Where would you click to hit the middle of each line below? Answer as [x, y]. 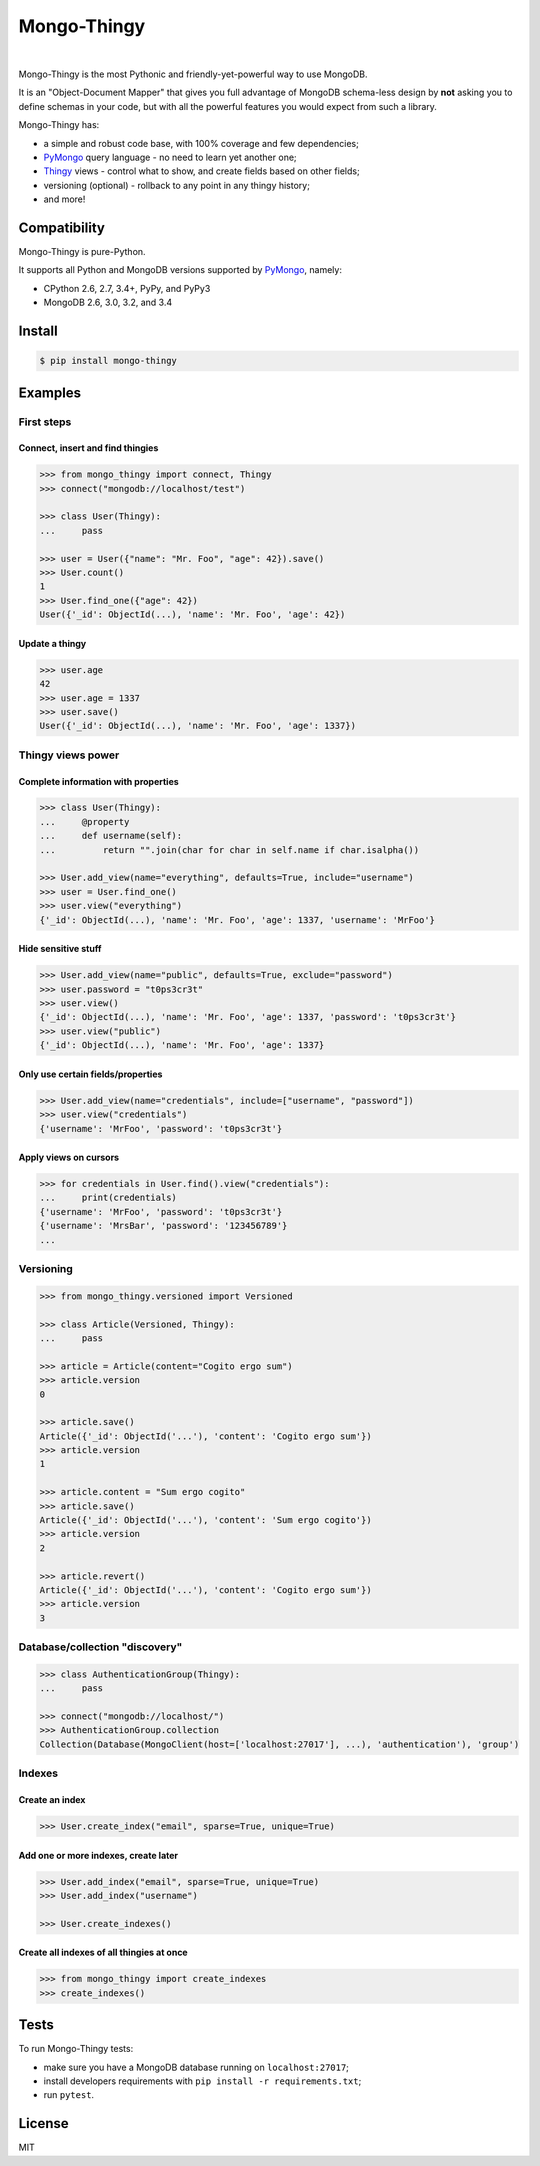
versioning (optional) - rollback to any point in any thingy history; [176, 185]
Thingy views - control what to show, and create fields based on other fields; [201, 171]
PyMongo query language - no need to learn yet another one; [170, 157]
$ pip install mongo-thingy [108, 361]
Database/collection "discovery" [100, 1647]
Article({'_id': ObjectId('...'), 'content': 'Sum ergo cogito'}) [205, 1520]
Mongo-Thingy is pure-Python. [82, 251]
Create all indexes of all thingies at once [103, 1952]
